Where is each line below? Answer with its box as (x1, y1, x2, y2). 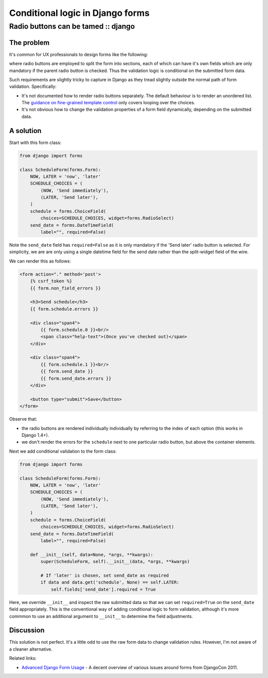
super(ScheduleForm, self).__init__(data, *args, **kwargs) (40, 559, 190, 564)
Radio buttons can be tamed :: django (9, 22, 135, 31)
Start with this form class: (9, 139, 62, 145)
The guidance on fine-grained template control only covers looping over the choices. (21, 100, 196, 106)
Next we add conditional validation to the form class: (9, 448, 117, 454)
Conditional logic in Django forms (9, 7, 150, 18)
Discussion (9, 626, 45, 635)
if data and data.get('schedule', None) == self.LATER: (40, 580, 180, 585)
